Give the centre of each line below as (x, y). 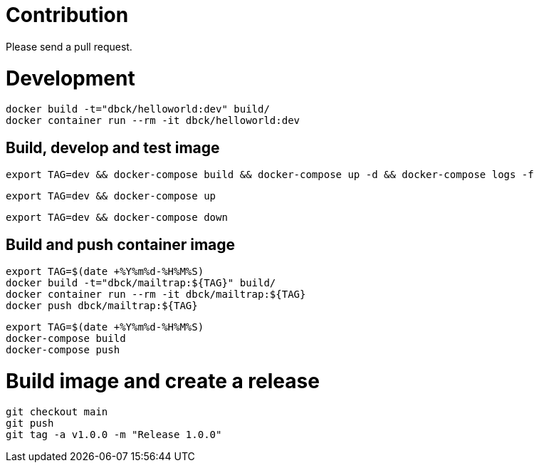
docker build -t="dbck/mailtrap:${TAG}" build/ (141, 282)
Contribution (67, 15)
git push (30, 423)
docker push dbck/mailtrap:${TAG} (102, 305)
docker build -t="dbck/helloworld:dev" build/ (138, 109)
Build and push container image (121, 244)
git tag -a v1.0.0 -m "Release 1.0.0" (114, 435)
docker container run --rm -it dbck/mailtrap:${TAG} (156, 294)
